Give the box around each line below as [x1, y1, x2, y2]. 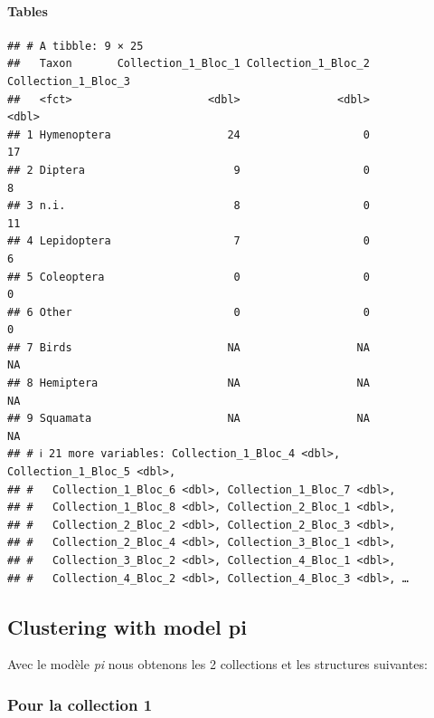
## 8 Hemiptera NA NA [7, 377, 370, 390]
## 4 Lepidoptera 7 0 [7, 235, 370, 248]
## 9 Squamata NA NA [7, 412, 370, 426]
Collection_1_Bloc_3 [7, 74, 131, 88]
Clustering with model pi [7, 612, 247, 640]
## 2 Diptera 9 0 [7, 163, 370, 177]
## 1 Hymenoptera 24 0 [7, 128, 370, 141]
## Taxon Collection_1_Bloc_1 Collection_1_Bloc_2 [7, 57, 370, 71]
